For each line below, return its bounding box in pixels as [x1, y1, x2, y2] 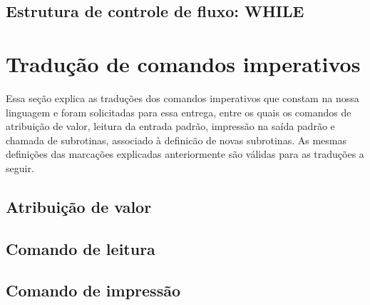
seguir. [6, 160, 34, 175]
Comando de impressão [6, 279, 181, 301]
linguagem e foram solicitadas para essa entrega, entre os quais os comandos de [6, 104, 351, 119]
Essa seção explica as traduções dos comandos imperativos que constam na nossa [6, 90, 359, 105]
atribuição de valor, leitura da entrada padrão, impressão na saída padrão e [6, 119, 335, 134]
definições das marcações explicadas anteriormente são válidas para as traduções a [6, 146, 364, 161]
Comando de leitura [6, 237, 155, 259]
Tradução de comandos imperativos [6, 49, 361, 78]
